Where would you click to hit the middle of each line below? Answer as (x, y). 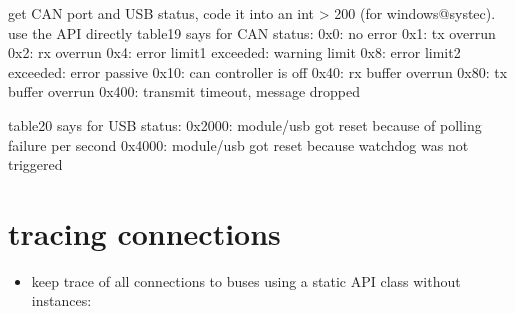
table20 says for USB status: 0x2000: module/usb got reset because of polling (245, 124)
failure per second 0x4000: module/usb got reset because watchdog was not (238, 144)
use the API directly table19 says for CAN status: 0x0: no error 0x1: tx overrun (252, 32)
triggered (35, 164)
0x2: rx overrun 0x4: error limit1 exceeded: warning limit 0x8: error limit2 (234, 52)
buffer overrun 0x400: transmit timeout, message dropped (184, 91)
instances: (61, 300)
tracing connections (144, 232)
